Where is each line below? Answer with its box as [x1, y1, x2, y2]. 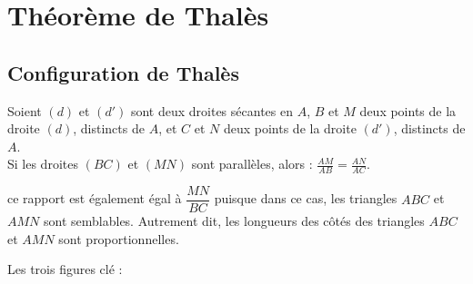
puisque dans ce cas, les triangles [214, 189, 398, 208]
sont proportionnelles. [58, 229, 179, 248]
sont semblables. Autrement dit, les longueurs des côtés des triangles [44, 211, 425, 230]
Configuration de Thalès [7, 58, 239, 86]
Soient [7, 101, 42, 120]
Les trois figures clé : [7, 260, 123, 279]
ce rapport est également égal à [7, 189, 182, 208]
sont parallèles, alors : [191, 154, 313, 173]
